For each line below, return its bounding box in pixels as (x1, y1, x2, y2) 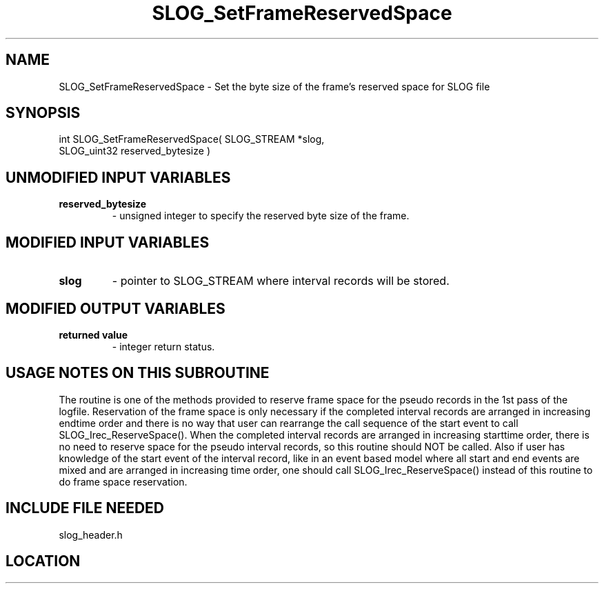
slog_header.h (59, 528, 123, 541)
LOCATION (6, 552, 81, 570)
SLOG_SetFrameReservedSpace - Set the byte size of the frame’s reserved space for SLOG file (59, 80, 490, 92)
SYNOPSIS (6, 104, 81, 122)
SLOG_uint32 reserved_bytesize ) (59, 145, 210, 157)
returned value (59, 328, 128, 341)
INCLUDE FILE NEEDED (6, 499, 165, 517)
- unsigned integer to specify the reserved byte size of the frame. (112, 210, 410, 222)
